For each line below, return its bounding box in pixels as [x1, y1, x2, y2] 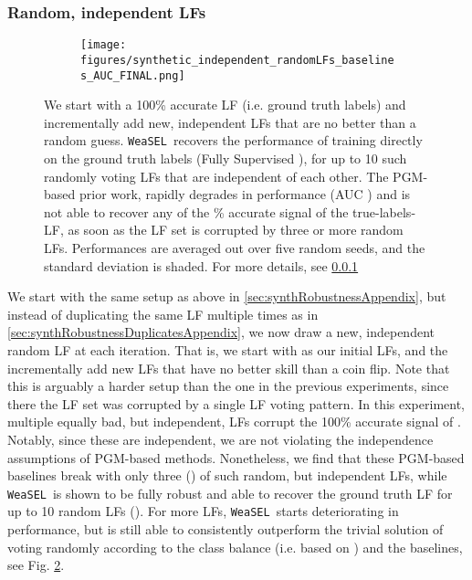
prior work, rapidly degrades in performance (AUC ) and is [79, 185, 411, 204]
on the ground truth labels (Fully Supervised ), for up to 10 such [44, 149, 407, 168]
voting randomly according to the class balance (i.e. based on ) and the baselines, [7, 537, 463, 556]
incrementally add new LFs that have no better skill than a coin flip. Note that [7, 358, 450, 377]
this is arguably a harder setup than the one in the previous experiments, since [7, 376, 449, 395]
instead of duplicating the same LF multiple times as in [7, 304, 319, 323]
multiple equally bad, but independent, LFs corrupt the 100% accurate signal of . [7, 412, 461, 431]
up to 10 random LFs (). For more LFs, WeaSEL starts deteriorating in [7, 501, 399, 521]
